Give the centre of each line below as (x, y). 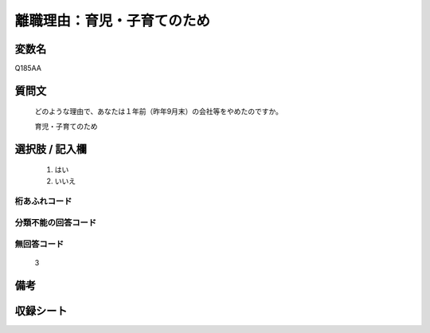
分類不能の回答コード (56, 222)
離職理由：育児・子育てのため (113, 21)
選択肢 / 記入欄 (51, 149)
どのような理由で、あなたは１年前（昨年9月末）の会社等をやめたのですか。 (158, 112)
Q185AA (28, 69)
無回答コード (39, 244)
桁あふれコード (43, 202)
